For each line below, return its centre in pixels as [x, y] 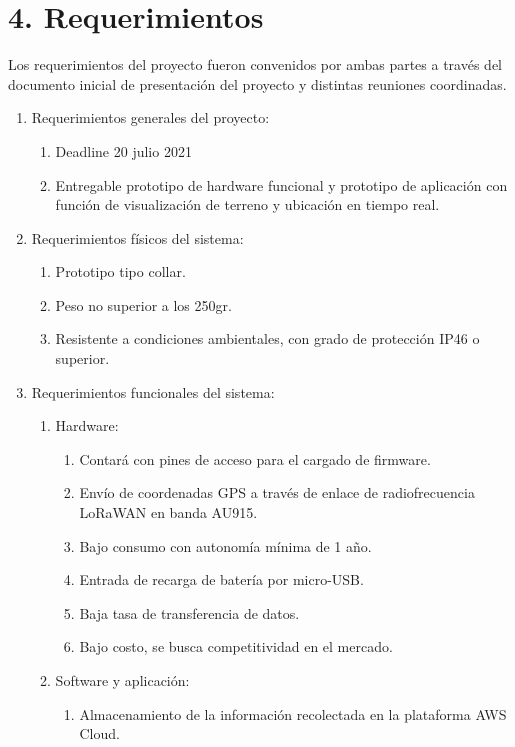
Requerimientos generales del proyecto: [150, 117]
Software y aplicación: [122, 680]
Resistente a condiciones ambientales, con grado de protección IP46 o [267, 338]
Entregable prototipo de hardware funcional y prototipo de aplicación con [281, 184]
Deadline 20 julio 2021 [123, 150]
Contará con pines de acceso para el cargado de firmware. [255, 458]
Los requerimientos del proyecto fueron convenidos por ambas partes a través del [255, 64]
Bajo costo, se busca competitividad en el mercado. [236, 646]
